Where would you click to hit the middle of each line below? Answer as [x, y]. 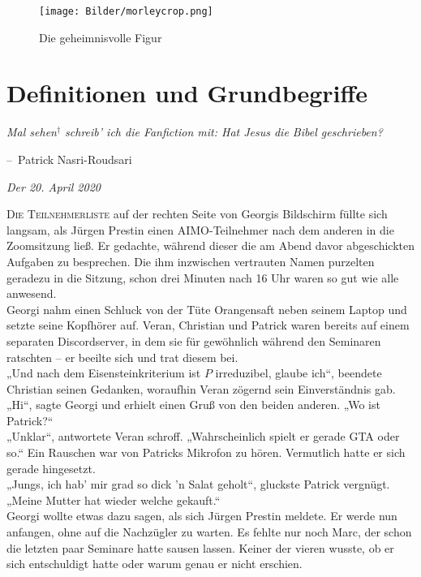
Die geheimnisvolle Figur [101, 37]
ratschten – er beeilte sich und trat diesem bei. [122, 357]
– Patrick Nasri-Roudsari [69, 159]
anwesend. [32, 293]
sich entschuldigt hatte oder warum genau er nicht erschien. [155, 564]
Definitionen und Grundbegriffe [187, 93]
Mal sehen [32, 132]
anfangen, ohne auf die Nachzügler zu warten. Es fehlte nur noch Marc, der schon [209, 532]
